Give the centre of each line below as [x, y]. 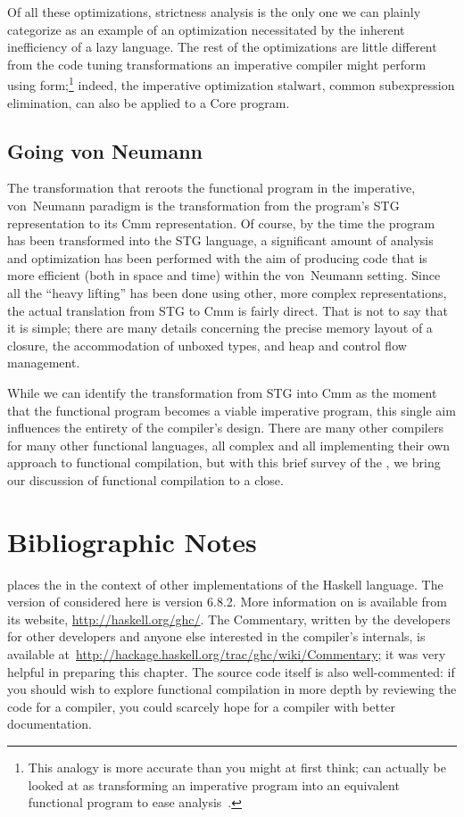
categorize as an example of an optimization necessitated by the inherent [206, 29]
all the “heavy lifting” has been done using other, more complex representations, [227, 292]
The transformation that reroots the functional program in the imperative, [211, 188]
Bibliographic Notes [132, 541]
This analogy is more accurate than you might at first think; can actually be [237, 767]
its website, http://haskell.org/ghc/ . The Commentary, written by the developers [229, 619]
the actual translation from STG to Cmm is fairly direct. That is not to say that [228, 310]
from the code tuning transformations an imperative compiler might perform [217, 64]
